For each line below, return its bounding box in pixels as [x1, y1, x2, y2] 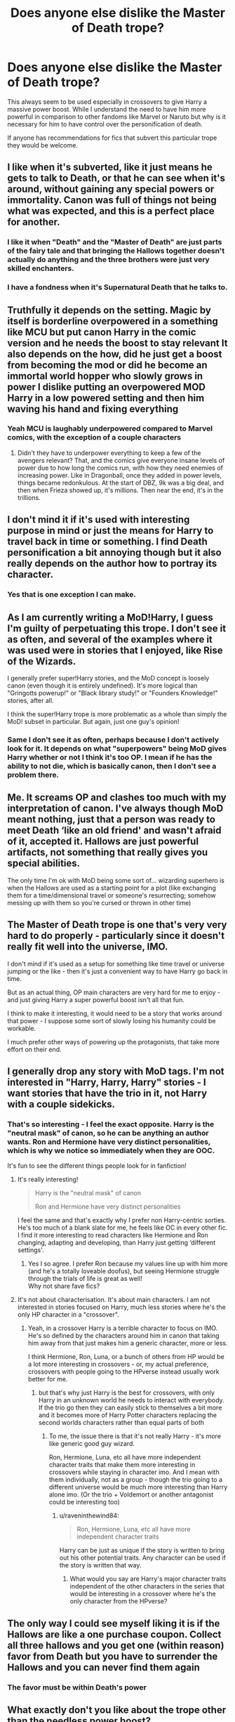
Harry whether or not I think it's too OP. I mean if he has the [7, 752, 213, 762]
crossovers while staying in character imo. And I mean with [48, 1468, 220, 1476]
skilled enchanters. [7, 263, 75, 273]
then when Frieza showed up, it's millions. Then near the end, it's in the [17, 486, 224, 494]
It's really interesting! [17, 1175, 79, 1184]
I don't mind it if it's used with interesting [7, 514, 190, 526]
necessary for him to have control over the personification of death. [7, 119, 203, 128]
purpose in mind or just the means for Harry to [7, 525, 214, 537]
